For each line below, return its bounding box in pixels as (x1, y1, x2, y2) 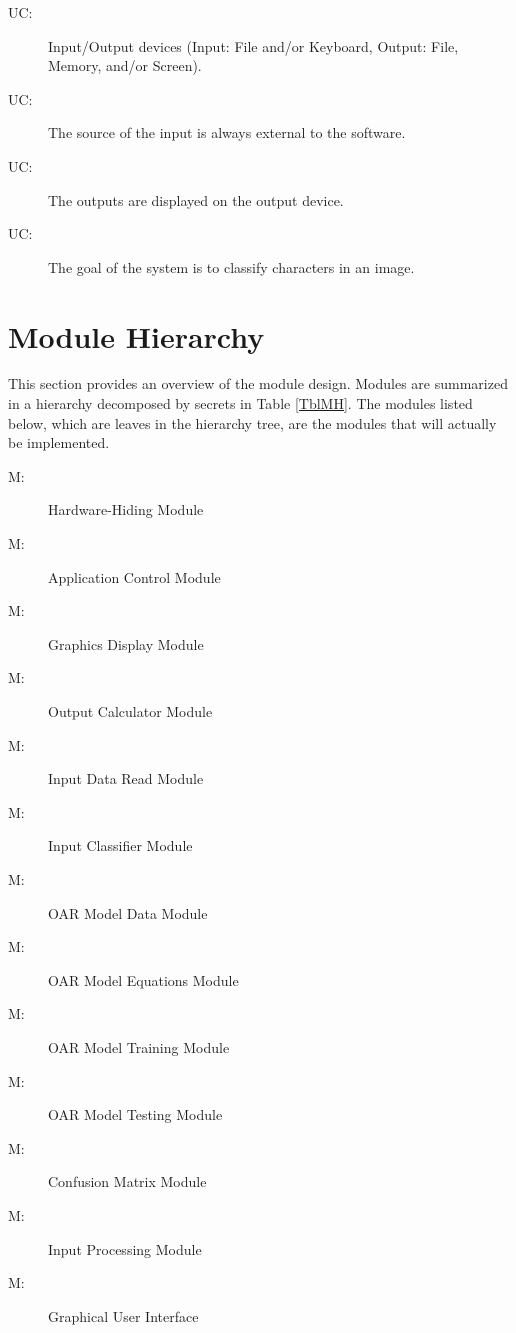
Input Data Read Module (48, 768, 204, 789)
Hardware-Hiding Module (48, 499, 204, 520)
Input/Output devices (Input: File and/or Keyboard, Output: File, (48, 35, 459, 56)
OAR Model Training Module (48, 1036, 230, 1057)
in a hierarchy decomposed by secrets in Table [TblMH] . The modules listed (8, 393, 473, 414)
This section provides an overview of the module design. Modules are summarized (8, 373, 508, 394)
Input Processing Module (48, 1238, 202, 1259)
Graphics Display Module (48, 633, 204, 654)
